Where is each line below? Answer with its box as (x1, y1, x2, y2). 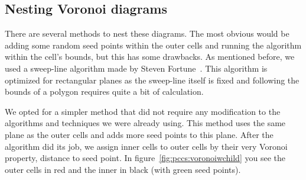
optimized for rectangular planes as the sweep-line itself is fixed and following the (5, 73, 300, 86)
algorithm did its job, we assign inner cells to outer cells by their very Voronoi (5, 140, 288, 152)
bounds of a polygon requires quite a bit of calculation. (5, 85, 204, 98)
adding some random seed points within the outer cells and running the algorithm (5, 38, 302, 51)
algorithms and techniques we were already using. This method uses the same (5, 117, 286, 129)
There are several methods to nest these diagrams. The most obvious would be (5, 27, 289, 40)
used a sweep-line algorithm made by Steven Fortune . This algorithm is (5, 62, 268, 74)
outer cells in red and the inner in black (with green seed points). (5, 163, 241, 175)
